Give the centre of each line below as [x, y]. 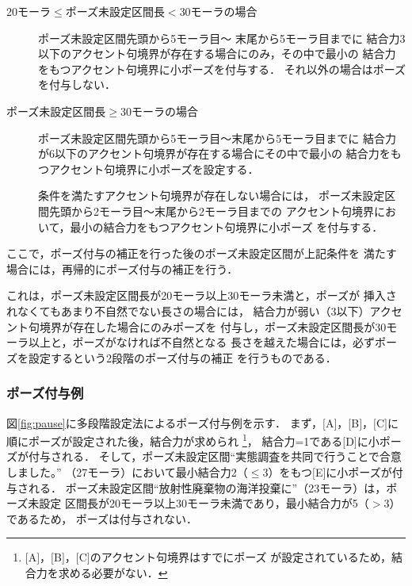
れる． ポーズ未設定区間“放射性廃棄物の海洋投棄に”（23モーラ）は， [207, 487]
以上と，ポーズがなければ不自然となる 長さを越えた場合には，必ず [201, 342]
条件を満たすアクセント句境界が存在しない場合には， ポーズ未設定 [212, 195]
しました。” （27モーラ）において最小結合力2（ [127, 471]
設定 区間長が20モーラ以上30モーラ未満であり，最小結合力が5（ [204, 503]
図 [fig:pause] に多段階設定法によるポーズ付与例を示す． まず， [165, 422]
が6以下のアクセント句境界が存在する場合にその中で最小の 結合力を [214, 153]
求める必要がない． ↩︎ [113, 572]
